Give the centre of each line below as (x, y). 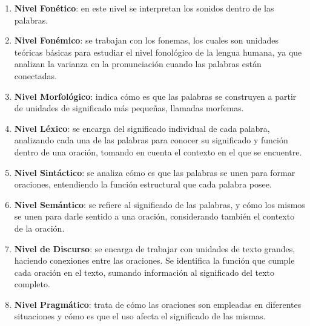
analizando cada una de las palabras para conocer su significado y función (151, 140)
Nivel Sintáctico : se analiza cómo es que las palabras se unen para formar (155, 172)
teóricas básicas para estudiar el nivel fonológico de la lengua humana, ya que (158, 52)
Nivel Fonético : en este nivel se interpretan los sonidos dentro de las (144, 8)
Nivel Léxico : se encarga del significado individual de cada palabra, (142, 128)
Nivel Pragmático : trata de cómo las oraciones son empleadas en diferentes (158, 304)
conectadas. (35, 75)
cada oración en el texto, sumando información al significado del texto (144, 272)
